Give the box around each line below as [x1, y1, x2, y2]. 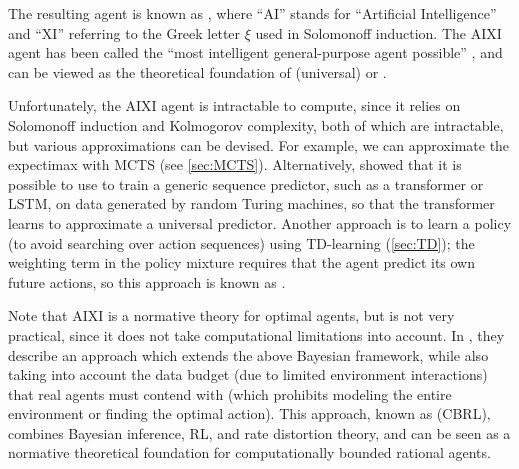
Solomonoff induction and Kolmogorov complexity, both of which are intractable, [8, 114, 504, 135]
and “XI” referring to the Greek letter [8, 22, 241, 43]
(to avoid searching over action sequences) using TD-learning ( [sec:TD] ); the [8, 232, 475, 253]
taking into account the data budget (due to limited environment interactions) [8, 364, 488, 385]
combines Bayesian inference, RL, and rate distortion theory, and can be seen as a [8, 422, 511, 443]
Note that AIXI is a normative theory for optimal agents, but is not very [8, 305, 455, 326]
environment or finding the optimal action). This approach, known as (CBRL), [8, 403, 491, 424]
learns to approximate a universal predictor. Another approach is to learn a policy [8, 212, 512, 233]
